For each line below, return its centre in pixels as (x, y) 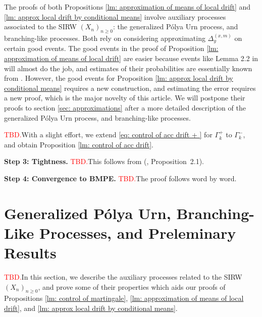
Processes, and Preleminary (138, 232)
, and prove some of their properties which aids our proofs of (132, 286)
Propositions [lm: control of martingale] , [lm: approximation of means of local (124, 298)
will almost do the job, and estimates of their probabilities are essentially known (128, 68)
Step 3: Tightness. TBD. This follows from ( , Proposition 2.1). (104, 161)
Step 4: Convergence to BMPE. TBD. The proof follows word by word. (120, 178)
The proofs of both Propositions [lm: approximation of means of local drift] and (127, 7)
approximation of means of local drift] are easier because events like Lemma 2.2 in (131, 58)
